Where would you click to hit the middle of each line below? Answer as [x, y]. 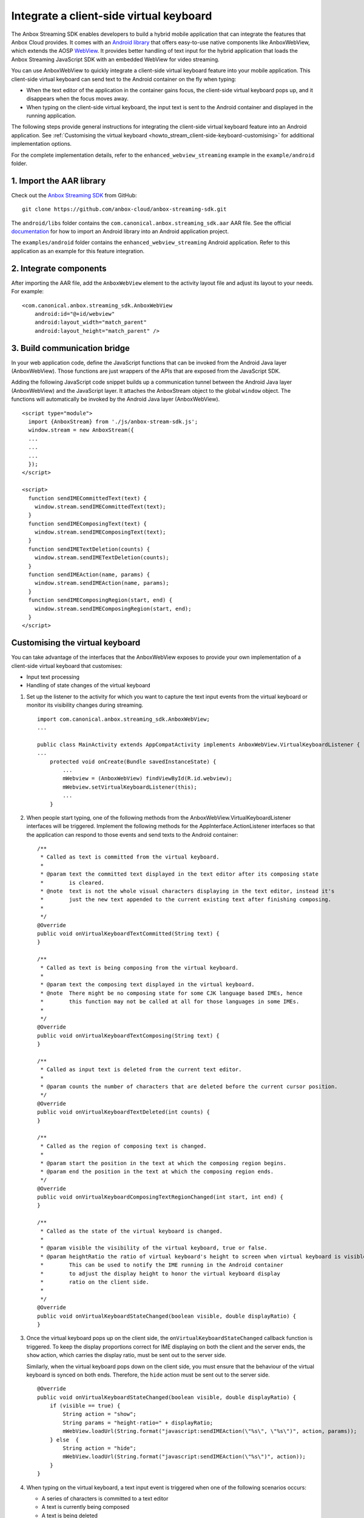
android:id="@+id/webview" [75, 314]
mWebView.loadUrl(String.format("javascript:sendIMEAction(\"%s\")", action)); [184, 1457]
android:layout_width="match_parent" [90, 322]
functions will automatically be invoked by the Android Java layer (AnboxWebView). [116, 399]
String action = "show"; [99, 1414]
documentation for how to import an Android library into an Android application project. [120, 231]
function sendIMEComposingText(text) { [87, 523]
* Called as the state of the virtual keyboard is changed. [131, 1231]
